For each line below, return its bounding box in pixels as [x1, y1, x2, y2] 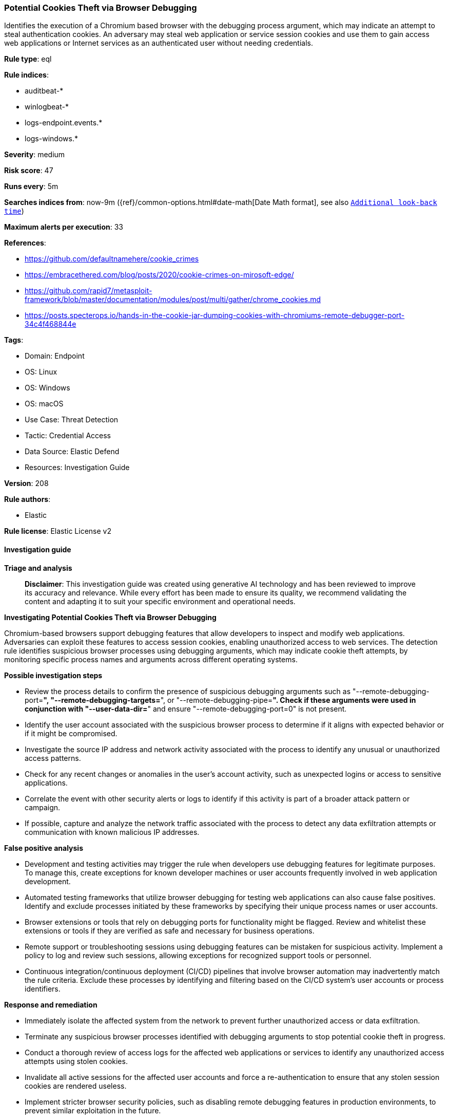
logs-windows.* [25, 134, 78, 143]
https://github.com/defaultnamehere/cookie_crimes [25, 254, 199, 264]
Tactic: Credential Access [25, 431, 111, 440]
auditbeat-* [25, 86, 64, 96]
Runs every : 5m [4, 182, 58, 191]
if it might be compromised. [25, 729, 118, 738]
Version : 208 [4, 479, 49, 488]
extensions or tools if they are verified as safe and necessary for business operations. [25, 926, 315, 935]
